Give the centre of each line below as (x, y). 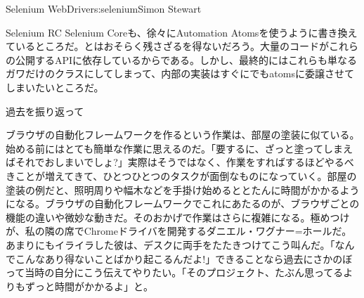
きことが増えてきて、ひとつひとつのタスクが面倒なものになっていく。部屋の (181, 175)
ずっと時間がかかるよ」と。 (89, 286)
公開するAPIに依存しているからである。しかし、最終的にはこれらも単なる (186, 59)
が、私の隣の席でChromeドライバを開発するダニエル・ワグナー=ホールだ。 (179, 231)
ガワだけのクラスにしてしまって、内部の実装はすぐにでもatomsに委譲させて (180, 73)
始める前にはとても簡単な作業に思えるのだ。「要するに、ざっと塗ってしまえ (179, 148)
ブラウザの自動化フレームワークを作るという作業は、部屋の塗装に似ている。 (183, 135)
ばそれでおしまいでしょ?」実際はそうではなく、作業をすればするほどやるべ (180, 162)
